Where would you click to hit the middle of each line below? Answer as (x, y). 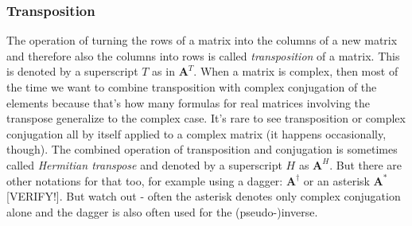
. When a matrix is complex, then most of (296, 71)
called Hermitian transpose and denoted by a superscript (144, 164)
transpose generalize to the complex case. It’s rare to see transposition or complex (206, 118)
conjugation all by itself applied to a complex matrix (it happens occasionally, (196, 133)
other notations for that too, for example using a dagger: (145, 180)
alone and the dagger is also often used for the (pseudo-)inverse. (162, 211)
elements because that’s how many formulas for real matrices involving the (189, 102)
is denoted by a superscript (72, 71)
